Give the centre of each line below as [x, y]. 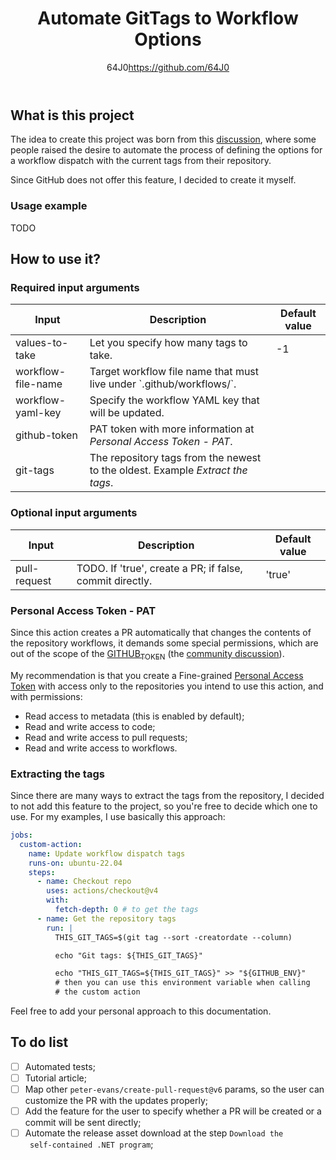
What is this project [72, 115]
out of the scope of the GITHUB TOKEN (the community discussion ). [147, 654]
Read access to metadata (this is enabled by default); [134, 716]
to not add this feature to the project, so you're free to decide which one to [164, 806]
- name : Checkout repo [84, 882]
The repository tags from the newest [175, 458]
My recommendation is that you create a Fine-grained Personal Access [157, 675]
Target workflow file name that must [174, 372]
